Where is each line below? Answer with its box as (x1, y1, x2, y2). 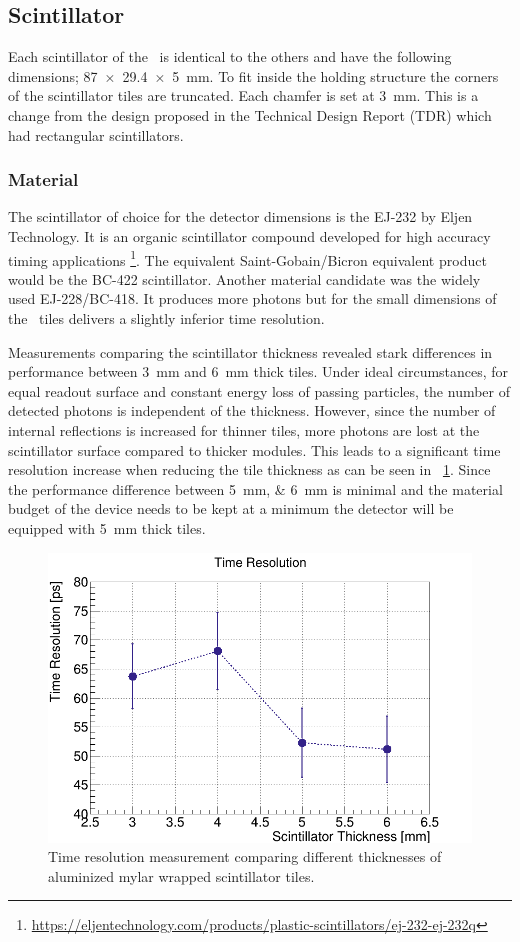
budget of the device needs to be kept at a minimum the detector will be (8, 498, 454, 519)
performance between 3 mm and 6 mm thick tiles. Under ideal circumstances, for (8, 361, 509, 382)
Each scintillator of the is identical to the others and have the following (8, 46, 452, 67)
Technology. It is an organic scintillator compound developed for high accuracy (8, 225, 491, 246)
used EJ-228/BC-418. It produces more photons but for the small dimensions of (8, 288, 497, 309)
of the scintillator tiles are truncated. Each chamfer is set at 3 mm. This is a (8, 85, 479, 106)
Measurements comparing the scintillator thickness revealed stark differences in (8, 341, 493, 362)
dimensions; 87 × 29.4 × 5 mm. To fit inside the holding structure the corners (8, 65, 499, 86)
